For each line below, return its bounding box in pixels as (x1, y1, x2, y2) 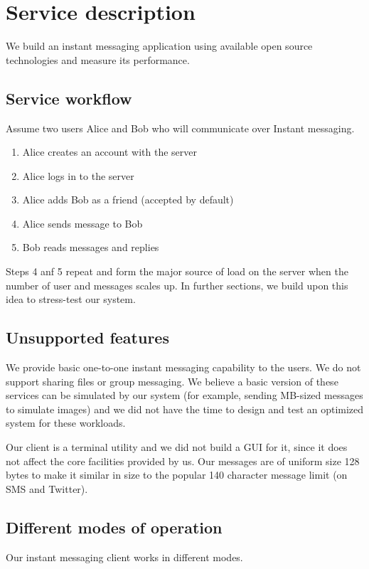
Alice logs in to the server (22, 168, 134, 183)
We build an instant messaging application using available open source (6, 38, 313, 53)
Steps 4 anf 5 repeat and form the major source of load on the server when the (6, 264, 348, 279)
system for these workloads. (6, 415, 126, 430)
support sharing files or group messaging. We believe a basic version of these (6, 373, 338, 388)
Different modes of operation (6, 516, 223, 538)
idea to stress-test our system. (6, 292, 136, 307)
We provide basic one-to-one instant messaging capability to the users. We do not (6, 360, 361, 375)
